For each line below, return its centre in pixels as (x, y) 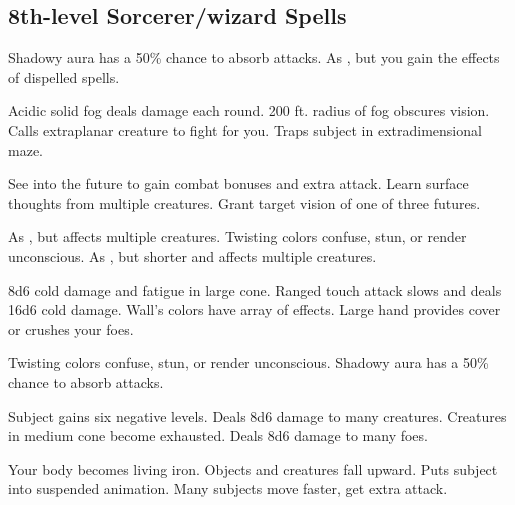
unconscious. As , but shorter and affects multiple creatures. (192, 255)
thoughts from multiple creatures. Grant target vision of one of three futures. (244, 202)
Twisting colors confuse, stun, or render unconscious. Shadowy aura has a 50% (248, 362)
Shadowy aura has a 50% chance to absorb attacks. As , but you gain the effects (254, 57)
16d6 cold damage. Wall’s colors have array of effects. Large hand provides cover (254, 309)
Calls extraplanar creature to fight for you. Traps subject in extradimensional (245, 129)
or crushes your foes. (71, 328)
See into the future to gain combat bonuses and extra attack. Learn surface (238, 183)
